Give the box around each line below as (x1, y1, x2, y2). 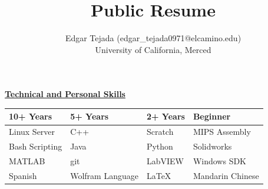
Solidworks (193, 140, 232, 152)
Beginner (193, 110, 231, 122)
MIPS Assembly (193, 125, 251, 138)
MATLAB (9, 154, 45, 167)
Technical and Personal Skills (5, 88, 125, 100)
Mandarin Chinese (193, 169, 259, 181)
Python (146, 140, 173, 152)
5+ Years (70, 110, 109, 122)
